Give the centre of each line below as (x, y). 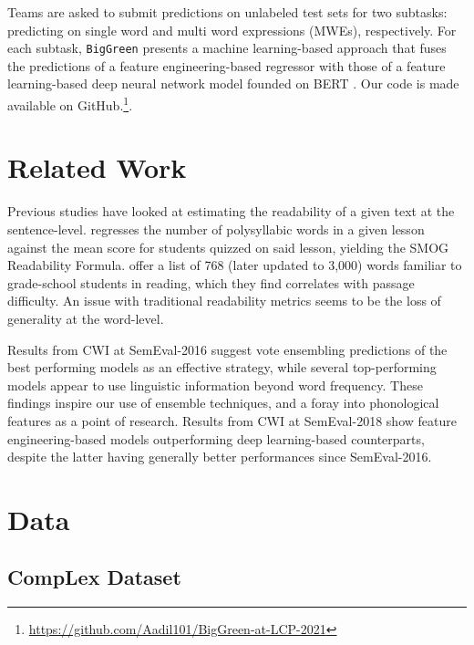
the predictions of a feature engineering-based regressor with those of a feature (227, 65)
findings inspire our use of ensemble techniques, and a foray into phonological (223, 403)
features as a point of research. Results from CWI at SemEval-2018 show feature (232, 420)
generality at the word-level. (86, 318)
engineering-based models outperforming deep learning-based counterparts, (216, 438)
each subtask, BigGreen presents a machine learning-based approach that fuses (227, 48)
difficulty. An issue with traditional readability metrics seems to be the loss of (224, 301)
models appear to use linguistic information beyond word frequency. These (215, 385)
